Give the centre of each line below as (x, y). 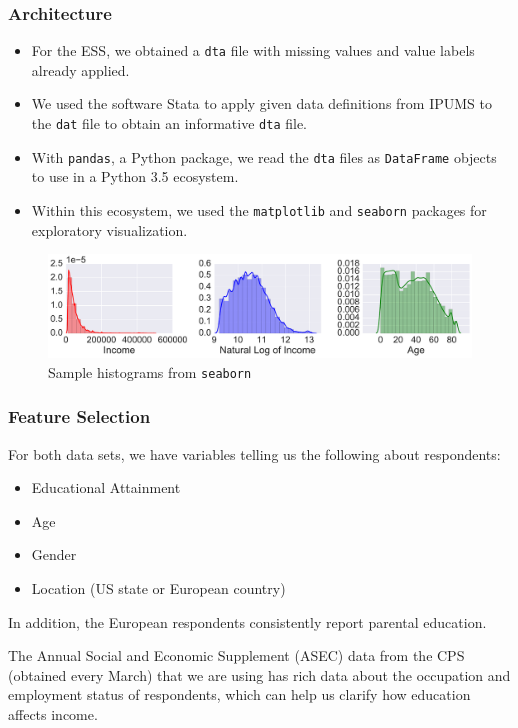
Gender (54, 554)
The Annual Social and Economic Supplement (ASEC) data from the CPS (236, 655)
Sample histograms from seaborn (150, 371)
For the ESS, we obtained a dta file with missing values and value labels (253, 50)
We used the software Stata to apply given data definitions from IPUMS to (261, 103)
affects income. (53, 713)
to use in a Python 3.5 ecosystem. (135, 176)
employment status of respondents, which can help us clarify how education (239, 694)
